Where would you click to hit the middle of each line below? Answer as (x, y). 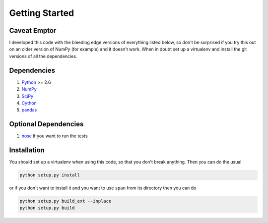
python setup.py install (50, 175)
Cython (29, 103)
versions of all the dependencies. (43, 56)
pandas (29, 110)
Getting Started (42, 13)
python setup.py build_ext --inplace (66, 201)
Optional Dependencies (46, 124)
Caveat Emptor (33, 30)
